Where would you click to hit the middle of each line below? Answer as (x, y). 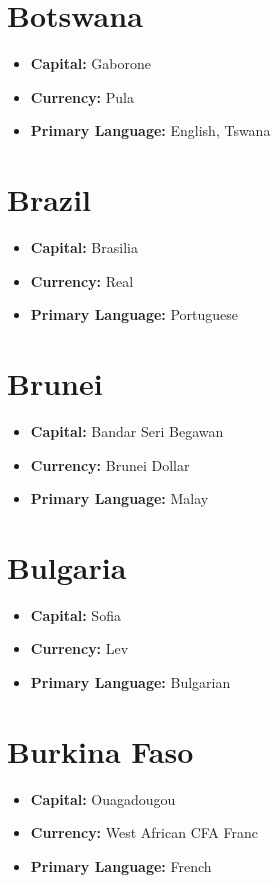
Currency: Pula (82, 96)
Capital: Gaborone (91, 63)
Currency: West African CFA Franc (144, 832)
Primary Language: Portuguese (134, 314)
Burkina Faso (100, 750)
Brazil (49, 199)
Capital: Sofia (75, 614)
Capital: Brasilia (84, 247)
